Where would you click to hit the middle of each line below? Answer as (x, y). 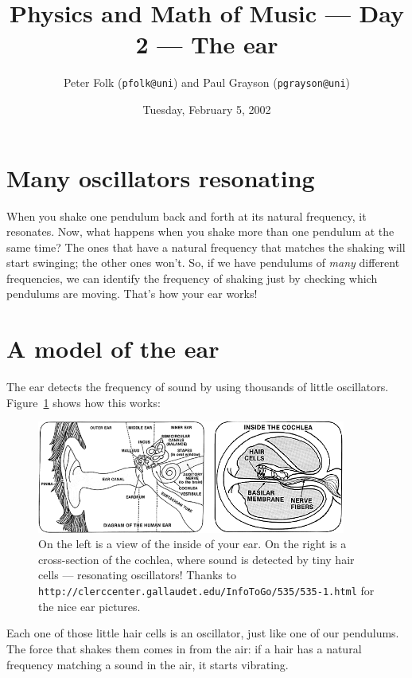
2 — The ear (207, 44)
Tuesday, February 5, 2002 (207, 109)
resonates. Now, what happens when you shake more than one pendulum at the (200, 231)
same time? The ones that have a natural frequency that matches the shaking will (206, 247)
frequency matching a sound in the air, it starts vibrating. (148, 664)
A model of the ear (113, 349)
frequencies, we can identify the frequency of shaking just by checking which (192, 278)
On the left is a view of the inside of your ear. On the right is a (192, 544)
